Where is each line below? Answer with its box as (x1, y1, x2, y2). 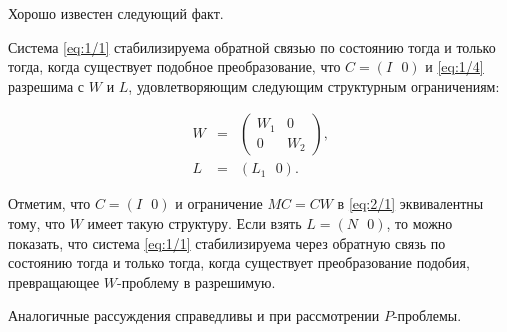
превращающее (8, 271, 100, 292)
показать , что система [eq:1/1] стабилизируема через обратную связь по (8, 232, 446, 253)
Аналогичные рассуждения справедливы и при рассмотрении (8, 305, 380, 326)
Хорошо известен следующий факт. (8, 3, 224, 23)
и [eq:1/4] (425, 56, 484, 77)
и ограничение (175, 193, 263, 214)
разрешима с (8, 75, 85, 96)
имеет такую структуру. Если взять (87, 213, 302, 234)
